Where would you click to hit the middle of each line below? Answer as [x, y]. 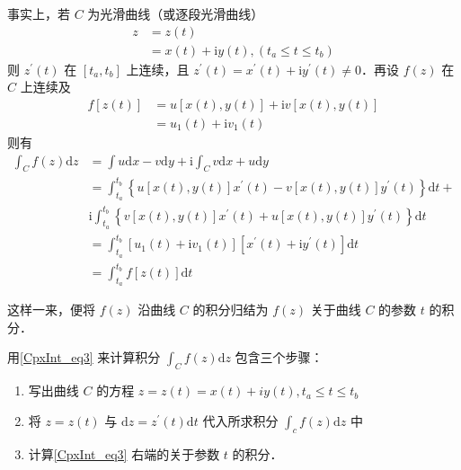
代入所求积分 [240, 420]
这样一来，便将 [51, 310]
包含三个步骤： [279, 357]
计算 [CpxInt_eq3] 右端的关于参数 [124, 453]
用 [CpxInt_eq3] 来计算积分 [84, 357]
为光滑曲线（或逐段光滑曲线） [176, 13]
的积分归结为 [230, 310]
